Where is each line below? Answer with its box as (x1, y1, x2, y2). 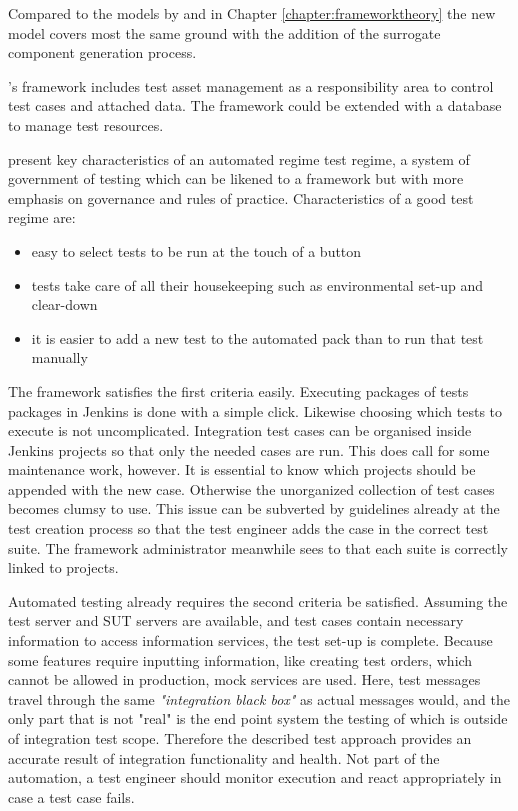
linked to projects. (8, 557, 119, 578)
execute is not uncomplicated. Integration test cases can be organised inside (8, 420, 472, 441)
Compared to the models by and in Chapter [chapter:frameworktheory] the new (8, 3, 496, 23)
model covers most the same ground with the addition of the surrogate (8, 22, 441, 43)
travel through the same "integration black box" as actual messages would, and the (8, 688, 510, 709)
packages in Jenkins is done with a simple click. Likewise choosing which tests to (8, 400, 503, 421)
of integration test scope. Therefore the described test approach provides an (8, 728, 472, 748)
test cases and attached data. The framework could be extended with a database (8, 95, 502, 116)
